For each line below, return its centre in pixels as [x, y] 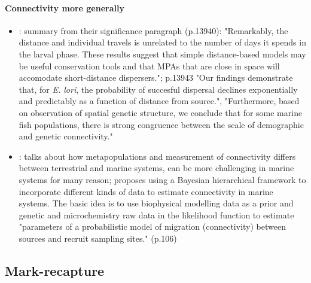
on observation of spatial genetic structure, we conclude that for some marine [161, 112]
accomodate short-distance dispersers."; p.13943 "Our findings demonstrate [156, 77]
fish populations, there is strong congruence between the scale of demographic [161, 124]
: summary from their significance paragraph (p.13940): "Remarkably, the [153, 30]
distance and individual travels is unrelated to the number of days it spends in [162, 42]
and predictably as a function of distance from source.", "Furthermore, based [159, 101]
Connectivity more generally [65, 7]
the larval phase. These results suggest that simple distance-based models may [162, 54]
